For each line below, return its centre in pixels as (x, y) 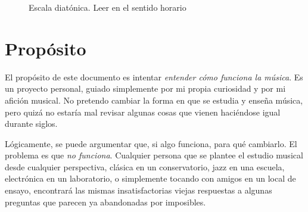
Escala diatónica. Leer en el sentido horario (108, 7)
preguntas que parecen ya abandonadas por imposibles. (105, 202)
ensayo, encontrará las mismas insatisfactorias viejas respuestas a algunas (139, 190)
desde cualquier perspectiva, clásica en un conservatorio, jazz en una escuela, (145, 166)
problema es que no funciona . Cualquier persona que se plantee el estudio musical (154, 155)
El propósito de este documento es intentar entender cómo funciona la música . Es (154, 77)
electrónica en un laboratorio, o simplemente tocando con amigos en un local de (150, 178)
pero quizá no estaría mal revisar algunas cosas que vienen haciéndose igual (143, 112)
